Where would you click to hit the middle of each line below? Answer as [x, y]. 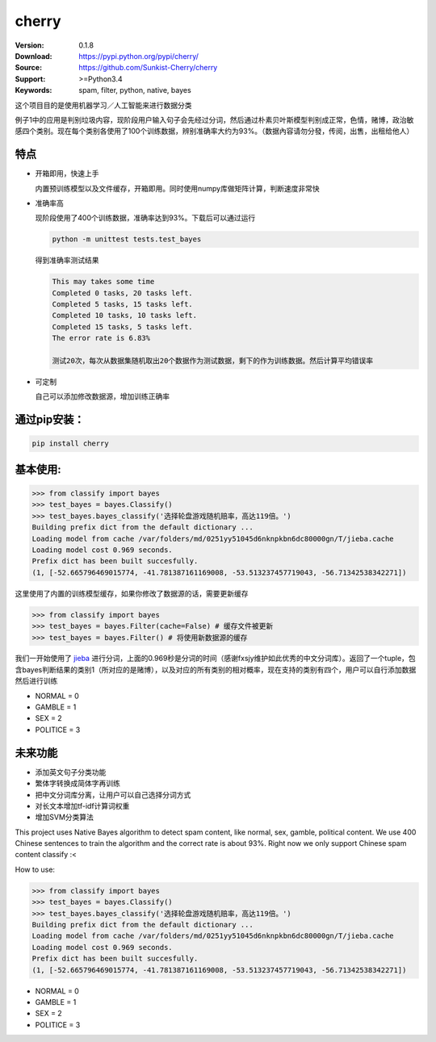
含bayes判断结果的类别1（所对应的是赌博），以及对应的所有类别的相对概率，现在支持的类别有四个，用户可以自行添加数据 [216, 669]
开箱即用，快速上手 [67, 174]
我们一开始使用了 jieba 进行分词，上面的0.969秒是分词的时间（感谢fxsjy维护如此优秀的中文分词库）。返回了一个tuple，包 [215, 659]
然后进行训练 [36, 681]
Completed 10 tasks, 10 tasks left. [125, 316]
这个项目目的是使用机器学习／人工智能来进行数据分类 [103, 105]
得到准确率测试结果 [67, 260]
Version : [29, 45]
